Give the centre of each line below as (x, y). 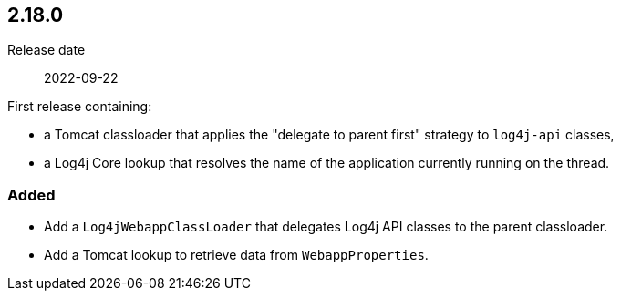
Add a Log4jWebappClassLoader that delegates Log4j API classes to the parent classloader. (326, 227)
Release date (47, 50)
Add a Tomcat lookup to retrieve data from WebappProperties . (236, 255)
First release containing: (80, 107)
